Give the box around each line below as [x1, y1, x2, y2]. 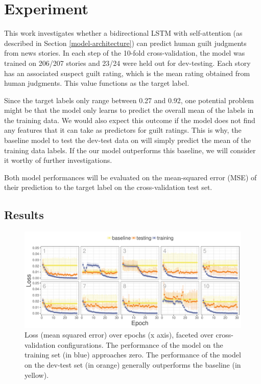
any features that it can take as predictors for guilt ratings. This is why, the [4, 125, 242, 135]
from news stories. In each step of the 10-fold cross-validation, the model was [4, 47, 245, 58]
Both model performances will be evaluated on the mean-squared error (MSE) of [4, 172, 257, 182]
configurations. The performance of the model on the [57, 339, 223, 350]
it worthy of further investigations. [4, 155, 112, 165]
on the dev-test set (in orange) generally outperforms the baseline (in [25, 359, 241, 370]
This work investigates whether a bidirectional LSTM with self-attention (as [4, 28, 243, 38]
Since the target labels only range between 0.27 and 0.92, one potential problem [4, 94, 254, 105]
